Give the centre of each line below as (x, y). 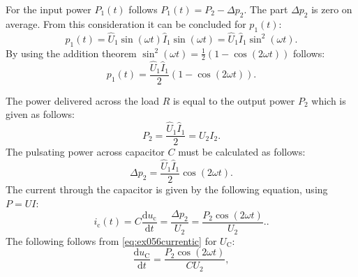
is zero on (332, 9)
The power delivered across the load (82, 100)
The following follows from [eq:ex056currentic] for (111, 240)
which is (329, 100)
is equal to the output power (234, 100)
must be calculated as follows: (242, 152)
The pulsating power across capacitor (85, 152)
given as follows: (40, 114)
